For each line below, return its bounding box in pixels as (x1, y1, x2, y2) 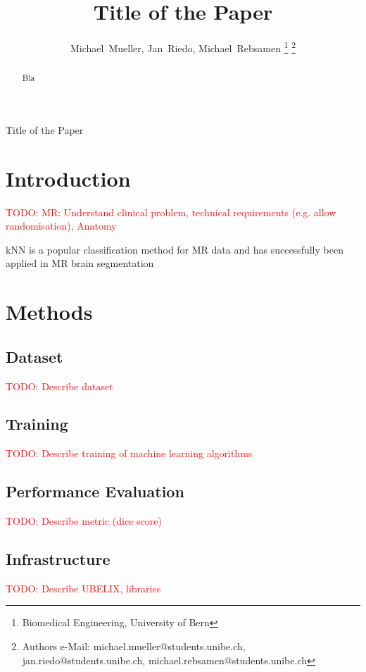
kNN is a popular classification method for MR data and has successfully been (6, 242, 343, 256)
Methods (6, 297, 93, 326)
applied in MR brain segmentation (6, 256, 154, 270)
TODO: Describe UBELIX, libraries (6, 580, 161, 595)
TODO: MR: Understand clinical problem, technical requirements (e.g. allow (6, 204, 336, 219)
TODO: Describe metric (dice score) (6, 514, 162, 528)
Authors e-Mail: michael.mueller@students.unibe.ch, (22, 639, 246, 654)
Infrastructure (6, 548, 111, 570)
